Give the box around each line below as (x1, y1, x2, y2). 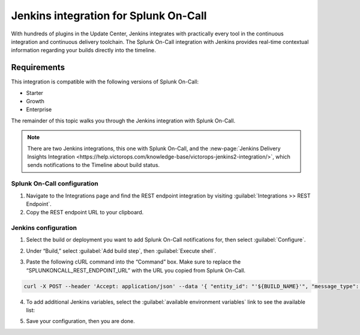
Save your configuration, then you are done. (26, 318, 135, 325)
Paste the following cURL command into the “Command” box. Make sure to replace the (26, 258, 241, 265)
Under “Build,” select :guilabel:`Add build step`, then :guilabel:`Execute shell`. (26, 247, 217, 255)
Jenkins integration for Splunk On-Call (11, 9, 207, 22)
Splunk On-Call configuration (11, 180, 98, 188)
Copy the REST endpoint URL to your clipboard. (26, 209, 144, 216)
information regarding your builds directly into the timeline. (11, 47, 156, 54)
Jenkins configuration (11, 224, 77, 232)
